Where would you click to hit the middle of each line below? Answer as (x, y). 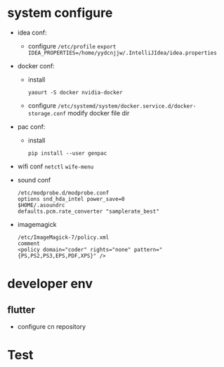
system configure (60, 13)
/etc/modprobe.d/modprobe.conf (63, 193)
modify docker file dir (99, 113)
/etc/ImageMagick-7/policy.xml (63, 237)
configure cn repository (52, 326)
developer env (50, 284)
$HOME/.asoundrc (41, 205)
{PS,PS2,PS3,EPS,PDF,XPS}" (57, 256)
